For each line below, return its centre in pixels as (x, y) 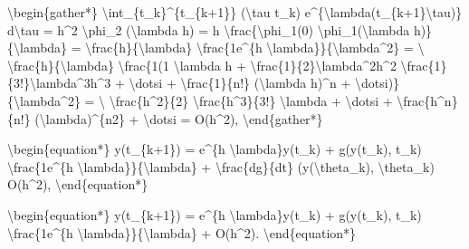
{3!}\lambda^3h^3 (59, 83)
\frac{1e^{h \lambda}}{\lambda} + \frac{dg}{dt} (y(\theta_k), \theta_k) (221, 166)
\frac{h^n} (427, 100)
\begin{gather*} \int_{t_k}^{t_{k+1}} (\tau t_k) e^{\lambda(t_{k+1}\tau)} (235, 12)
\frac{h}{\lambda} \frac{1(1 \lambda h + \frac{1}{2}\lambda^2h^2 (202, 65)
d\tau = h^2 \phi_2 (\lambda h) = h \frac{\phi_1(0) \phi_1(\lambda (209, 29)
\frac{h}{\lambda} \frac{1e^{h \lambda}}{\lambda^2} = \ (255, 48)
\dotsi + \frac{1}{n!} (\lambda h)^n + (240, 83)
